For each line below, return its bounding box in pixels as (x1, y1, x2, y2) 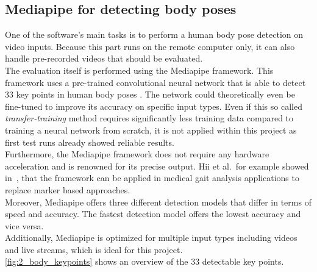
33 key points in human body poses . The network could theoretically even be (5, 88, 295, 101)
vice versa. (5, 219, 44, 232)
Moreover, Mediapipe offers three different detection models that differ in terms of (5, 195, 312, 208)
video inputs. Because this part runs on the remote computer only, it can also (5, 40, 295, 52)
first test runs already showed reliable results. (5, 135, 174, 148)
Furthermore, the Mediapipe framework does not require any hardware (5, 148, 269, 160)
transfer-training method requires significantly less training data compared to (5, 112, 294, 124)
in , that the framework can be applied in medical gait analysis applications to (5, 171, 299, 184)
